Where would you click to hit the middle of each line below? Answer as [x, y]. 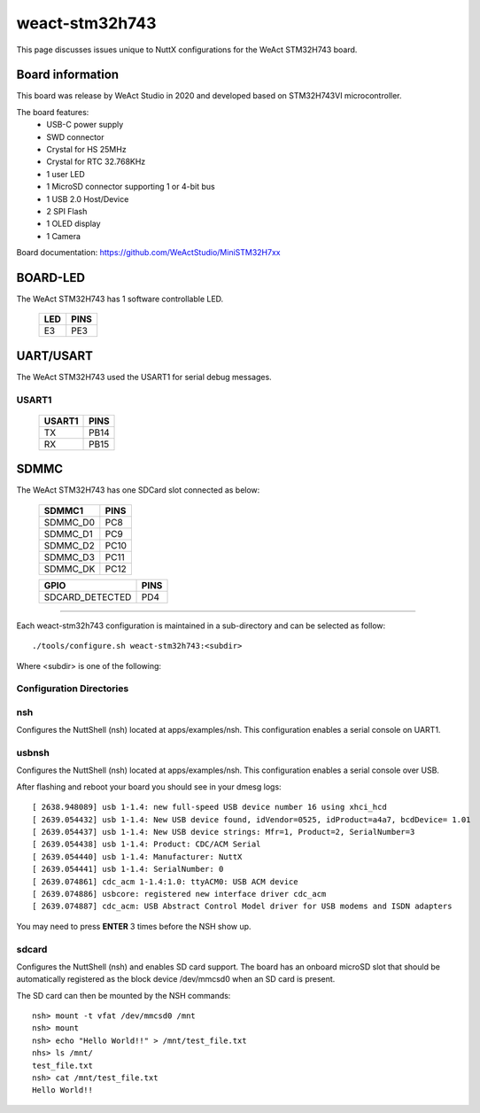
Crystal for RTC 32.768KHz [96, 162]
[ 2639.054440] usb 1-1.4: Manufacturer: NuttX [137, 856]
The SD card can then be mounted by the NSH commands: [124, 995]
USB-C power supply [85, 125]
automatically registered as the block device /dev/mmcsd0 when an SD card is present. [176, 979]
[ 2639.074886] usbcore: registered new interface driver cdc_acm [179, 894]
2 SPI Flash [67, 211]
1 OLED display [74, 224]
